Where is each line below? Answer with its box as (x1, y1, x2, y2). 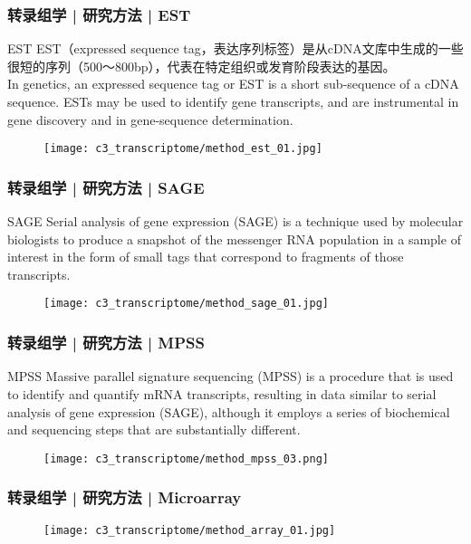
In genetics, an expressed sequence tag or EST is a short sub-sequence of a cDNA (7, 74, 459, 93)
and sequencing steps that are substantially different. (7, 420, 301, 439)
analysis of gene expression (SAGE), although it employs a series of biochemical (7, 402, 450, 421)
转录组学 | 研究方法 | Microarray (7, 486, 242, 509)
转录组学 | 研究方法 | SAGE (7, 176, 205, 198)
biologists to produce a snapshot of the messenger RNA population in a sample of (7, 229, 461, 248)
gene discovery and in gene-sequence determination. (7, 110, 293, 129)
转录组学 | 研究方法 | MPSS (7, 331, 206, 354)
